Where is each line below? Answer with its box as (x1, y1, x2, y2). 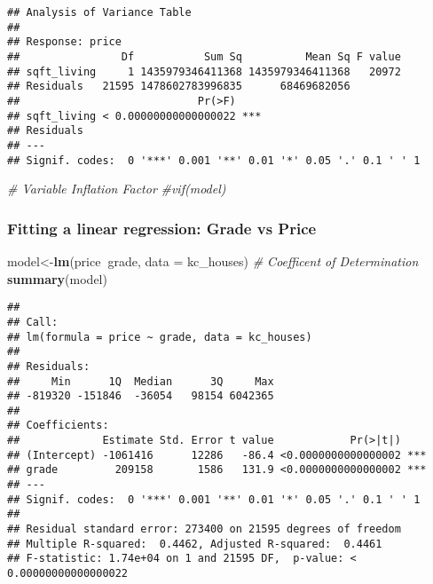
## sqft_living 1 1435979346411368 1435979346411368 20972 (7, 65, 401, 78)
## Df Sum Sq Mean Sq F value (7, 50, 401, 63)
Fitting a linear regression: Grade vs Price (7, 217, 317, 239)
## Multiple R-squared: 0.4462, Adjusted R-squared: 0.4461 (7, 537, 382, 550)
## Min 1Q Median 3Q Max (7, 375, 274, 388)
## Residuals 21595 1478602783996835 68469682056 (7, 80, 350, 93)
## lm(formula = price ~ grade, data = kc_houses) (7, 330, 312, 343)
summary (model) (7, 269, 107, 288)
